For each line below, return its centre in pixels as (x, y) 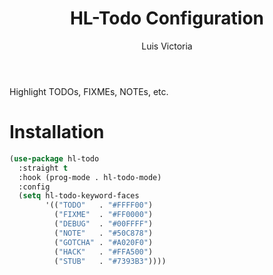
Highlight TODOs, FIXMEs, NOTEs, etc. (89, 91)
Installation (57, 132)
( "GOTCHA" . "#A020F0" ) (103, 242)
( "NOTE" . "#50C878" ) (103, 233)
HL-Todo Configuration (167, 18)
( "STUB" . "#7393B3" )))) (110, 261)
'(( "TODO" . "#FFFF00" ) (99, 205)
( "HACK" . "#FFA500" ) (103, 252)
